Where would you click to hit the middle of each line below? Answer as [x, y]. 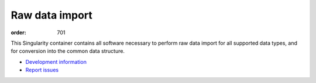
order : [18, 33]
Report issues [42, 70]
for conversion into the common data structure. [68, 51]
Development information [56, 62]
